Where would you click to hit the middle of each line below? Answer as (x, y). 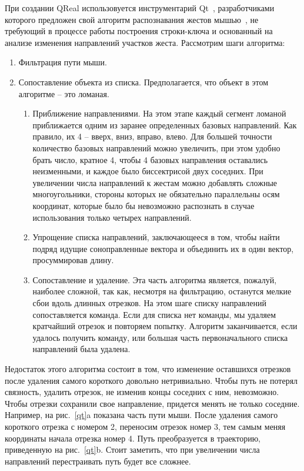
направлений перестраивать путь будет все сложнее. (98, 461)
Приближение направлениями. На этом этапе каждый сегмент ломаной (159, 113)
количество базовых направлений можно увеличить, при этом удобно (156, 147)
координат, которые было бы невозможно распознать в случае (143, 205)
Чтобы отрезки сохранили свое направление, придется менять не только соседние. (152, 403)
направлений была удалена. (81, 349)
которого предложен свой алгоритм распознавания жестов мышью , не (132, 19)
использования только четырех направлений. (112, 217)
